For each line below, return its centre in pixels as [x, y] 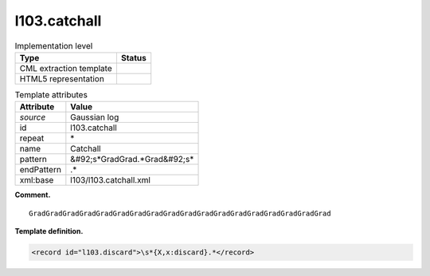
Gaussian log [95, 117]
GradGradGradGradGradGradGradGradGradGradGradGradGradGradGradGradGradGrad [180, 213]
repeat [32, 138]
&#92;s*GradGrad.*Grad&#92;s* [132, 160]
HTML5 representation [62, 78]
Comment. [33, 195]
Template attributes [51, 95]
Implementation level [54, 45]
